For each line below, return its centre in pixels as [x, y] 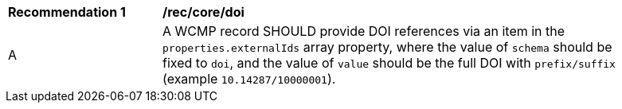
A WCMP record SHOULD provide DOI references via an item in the [364, 31]
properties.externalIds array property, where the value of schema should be [387, 47]
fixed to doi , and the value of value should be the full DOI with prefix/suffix [389, 63]
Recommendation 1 [67, 12]
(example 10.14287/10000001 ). [249, 79]
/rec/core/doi [203, 12]
